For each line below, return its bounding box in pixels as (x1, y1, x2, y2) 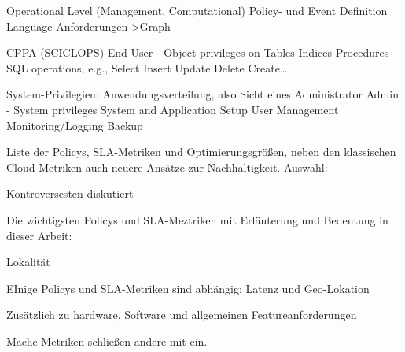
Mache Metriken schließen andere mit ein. (6, 332, 208, 349)
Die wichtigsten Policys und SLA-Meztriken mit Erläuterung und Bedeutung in (6, 211, 388, 228)
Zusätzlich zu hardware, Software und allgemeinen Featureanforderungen (6, 306, 357, 323)
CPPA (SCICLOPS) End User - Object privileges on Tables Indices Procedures (6, 44, 389, 61)
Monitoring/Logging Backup (6, 117, 143, 133)
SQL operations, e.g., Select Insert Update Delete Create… (6, 59, 288, 76)
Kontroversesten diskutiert (6, 185, 134, 202)
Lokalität (6, 254, 50, 270)
